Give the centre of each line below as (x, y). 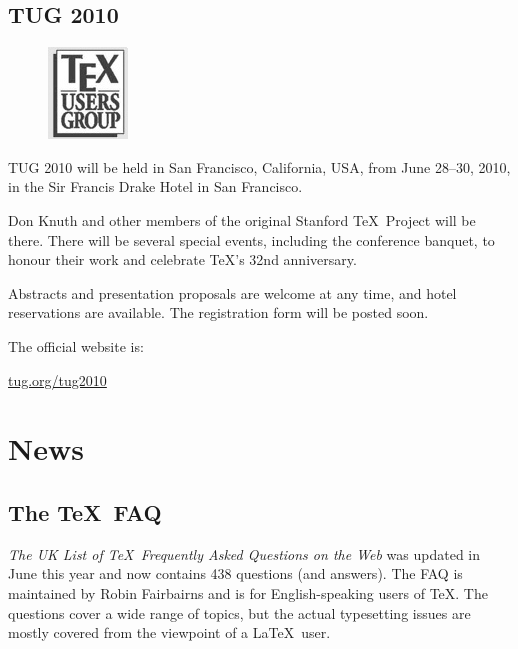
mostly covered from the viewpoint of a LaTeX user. (169, 632)
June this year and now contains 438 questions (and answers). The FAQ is (235, 573)
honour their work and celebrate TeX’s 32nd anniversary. (182, 259)
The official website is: (76, 345)
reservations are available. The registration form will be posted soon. (218, 312)
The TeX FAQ (85, 511)
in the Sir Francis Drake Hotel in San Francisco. (155, 186)
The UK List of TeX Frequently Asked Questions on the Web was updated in (244, 553)
